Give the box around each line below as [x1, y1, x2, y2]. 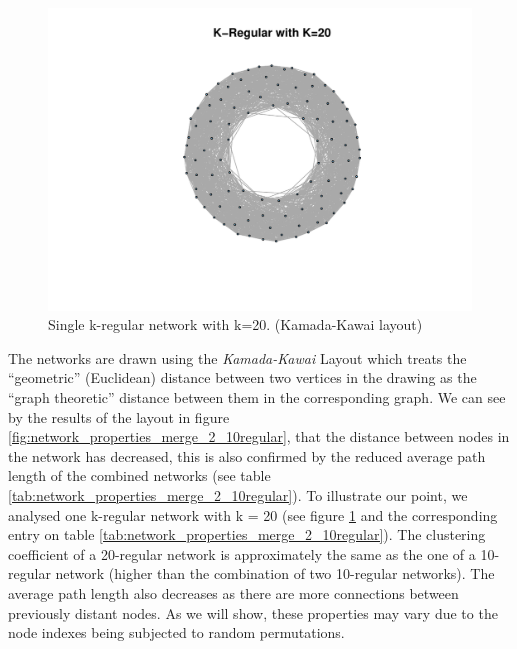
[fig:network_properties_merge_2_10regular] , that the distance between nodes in [8, 426, 510, 447]
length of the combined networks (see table [8, 465, 271, 486]
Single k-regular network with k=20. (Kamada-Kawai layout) [48, 314, 423, 335]
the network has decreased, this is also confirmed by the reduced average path [8, 445, 486, 466]
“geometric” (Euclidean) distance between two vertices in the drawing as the [8, 367, 477, 388]
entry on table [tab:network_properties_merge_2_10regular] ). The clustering [8, 524, 486, 545]
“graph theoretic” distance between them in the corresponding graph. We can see [8, 387, 506, 408]
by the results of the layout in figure [8, 406, 230, 427]
